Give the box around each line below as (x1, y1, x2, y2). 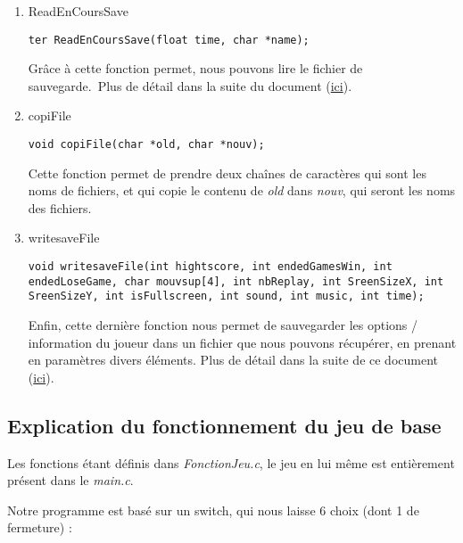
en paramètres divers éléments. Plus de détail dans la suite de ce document (28, 350, 439, 369)
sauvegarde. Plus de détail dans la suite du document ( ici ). (28, 76, 352, 95)
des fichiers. (28, 198, 92, 217)
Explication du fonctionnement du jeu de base (7, 411, 442, 439)
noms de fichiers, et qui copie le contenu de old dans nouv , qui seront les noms (28, 181, 456, 200)
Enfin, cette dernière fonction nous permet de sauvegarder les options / (28, 316, 418, 334)
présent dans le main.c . (7, 471, 134, 490)
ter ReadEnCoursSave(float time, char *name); (28, 33, 310, 46)
